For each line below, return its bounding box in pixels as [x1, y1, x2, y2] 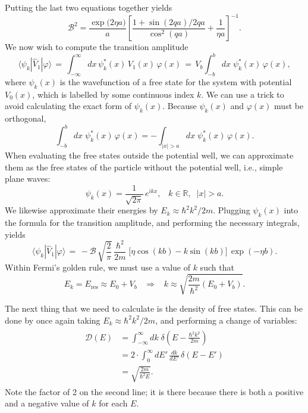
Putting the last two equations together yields [5, 1, 172, 13]
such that [200, 261, 234, 274]
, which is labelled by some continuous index [32, 88, 194, 100]
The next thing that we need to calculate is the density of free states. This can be [5, 302, 303, 315]
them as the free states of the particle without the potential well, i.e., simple [5, 160, 283, 173]
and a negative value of [5, 397, 89, 409]
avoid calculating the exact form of [5, 100, 132, 112]
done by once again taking [5, 313, 100, 326]
